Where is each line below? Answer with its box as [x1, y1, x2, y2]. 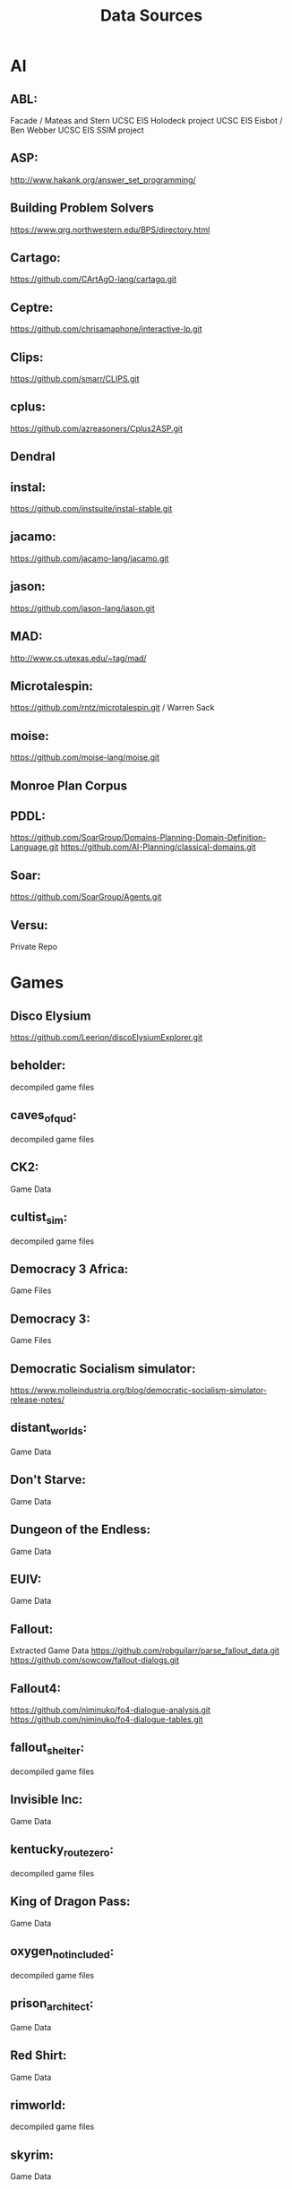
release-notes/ [10, 1394, 65, 1405]
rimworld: [10, 2098, 66, 2113]
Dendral [10, 449, 56, 464]
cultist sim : [10, 1209, 68, 1228]
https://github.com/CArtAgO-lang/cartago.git [10, 274, 177, 285]
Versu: [10, 918, 48, 933]
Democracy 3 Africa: [10, 1261, 129, 1277]
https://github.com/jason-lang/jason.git [10, 602, 155, 614]
